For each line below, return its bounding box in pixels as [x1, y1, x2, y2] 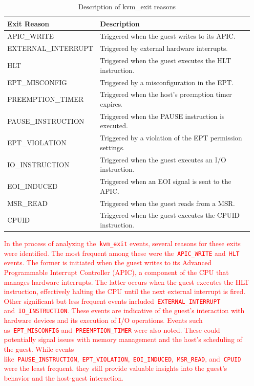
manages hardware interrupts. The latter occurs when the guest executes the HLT [4, 276, 250, 287]
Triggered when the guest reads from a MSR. [100, 198, 235, 208]
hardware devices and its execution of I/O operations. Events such [4, 315, 203, 325]
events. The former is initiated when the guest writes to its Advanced [4, 257, 212, 268]
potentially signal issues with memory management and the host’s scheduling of [4, 334, 242, 344]
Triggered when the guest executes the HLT [100, 55, 231, 66]
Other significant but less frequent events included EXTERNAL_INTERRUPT [4, 295, 221, 306]
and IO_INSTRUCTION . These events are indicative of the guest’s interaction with [4, 305, 245, 316]
